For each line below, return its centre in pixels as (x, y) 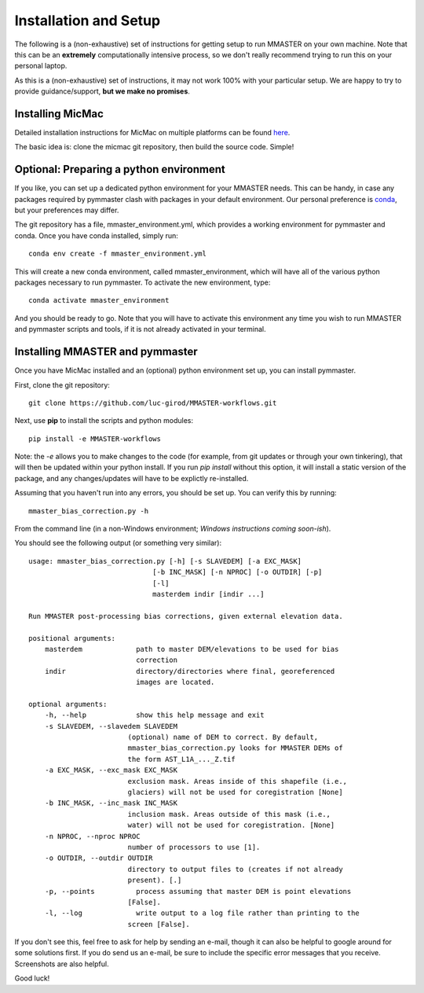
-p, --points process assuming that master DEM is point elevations (198, 891)
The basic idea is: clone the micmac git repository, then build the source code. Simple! (154, 147)
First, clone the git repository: (62, 384)
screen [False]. (159, 924)
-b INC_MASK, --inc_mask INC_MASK (111, 803)
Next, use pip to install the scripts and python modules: (104, 421)
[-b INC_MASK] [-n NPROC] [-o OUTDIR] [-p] (237, 572)
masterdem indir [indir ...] (208, 594)
